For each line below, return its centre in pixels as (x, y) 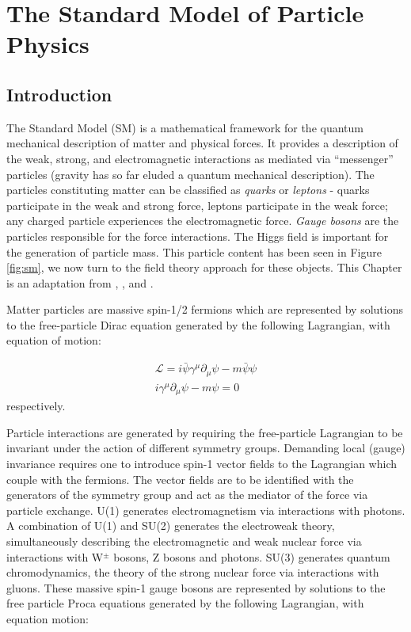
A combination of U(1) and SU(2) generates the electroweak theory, (171, 525)
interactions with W (55, 556)
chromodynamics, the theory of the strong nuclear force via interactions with (193, 572)
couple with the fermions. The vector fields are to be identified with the (180, 479)
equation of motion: (54, 340)
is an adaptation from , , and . (80, 282)
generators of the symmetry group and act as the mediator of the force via (187, 495)
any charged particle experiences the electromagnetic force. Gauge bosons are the (203, 221)
